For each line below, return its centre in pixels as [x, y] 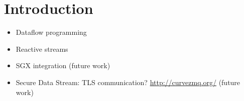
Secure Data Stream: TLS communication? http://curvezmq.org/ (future [128, 82]
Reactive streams [42, 49]
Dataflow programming [51, 32]
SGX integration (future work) [63, 65]
